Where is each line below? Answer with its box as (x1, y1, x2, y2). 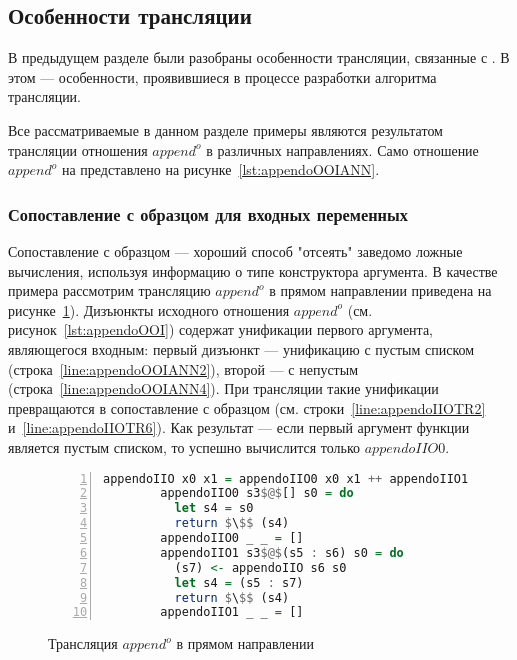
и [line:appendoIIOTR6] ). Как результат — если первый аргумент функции (8, 417, 470, 438)
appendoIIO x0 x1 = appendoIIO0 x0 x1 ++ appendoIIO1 (103, 471, 469, 486)
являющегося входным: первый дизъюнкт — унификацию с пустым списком (8, 338, 475, 359)
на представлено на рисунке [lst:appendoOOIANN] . (61, 159, 380, 180)
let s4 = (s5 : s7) (174, 575, 304, 590)
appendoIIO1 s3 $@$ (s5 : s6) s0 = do (160, 545, 404, 560)
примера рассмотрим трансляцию (8, 280, 211, 301)
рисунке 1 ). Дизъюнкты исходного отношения (8, 299, 290, 320)
